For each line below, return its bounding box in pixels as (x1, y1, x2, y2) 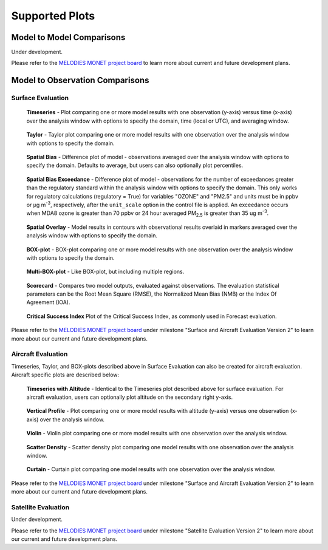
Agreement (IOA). (26, 299, 70, 306)
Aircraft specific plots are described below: (11, 371, 120, 379)
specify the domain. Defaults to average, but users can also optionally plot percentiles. (26, 161, 244, 169)
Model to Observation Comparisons (11, 75, 149, 86)
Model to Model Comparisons (11, 32, 126, 42)
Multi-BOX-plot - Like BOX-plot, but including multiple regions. (26, 268, 185, 276)
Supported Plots (11, 9, 95, 22)
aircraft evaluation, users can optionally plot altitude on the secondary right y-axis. (26, 393, 233, 401)
